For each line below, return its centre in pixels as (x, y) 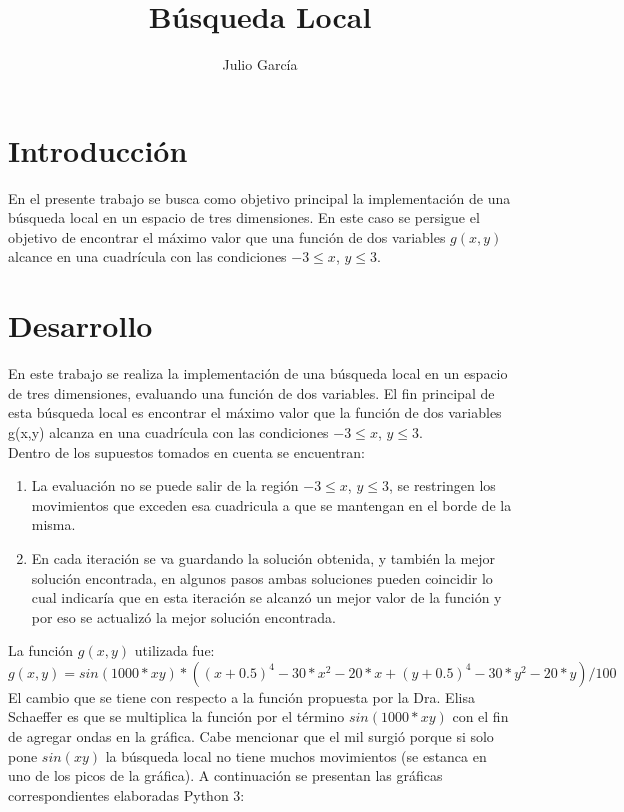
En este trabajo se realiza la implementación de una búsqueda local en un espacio (258, 373)
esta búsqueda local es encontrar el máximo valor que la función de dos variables (255, 412)
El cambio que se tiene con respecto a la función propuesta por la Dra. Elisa (241, 696)
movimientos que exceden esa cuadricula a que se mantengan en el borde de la (271, 504)
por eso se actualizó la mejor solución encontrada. (183, 616)
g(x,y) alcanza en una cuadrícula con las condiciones (168, 431)
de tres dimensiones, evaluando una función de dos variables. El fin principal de (251, 392)
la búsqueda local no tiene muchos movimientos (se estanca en (296, 755)
